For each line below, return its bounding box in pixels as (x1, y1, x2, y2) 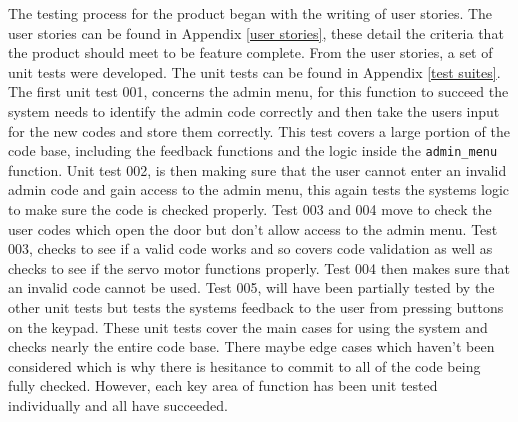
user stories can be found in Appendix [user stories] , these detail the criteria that (8, 22, 504, 43)
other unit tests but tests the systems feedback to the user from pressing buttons (8, 296, 504, 317)
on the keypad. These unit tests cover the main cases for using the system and (8, 316, 488, 337)
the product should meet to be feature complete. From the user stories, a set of (8, 42, 493, 63)
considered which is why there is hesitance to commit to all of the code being (8, 355, 481, 376)
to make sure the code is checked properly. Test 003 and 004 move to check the (8, 199, 492, 219)
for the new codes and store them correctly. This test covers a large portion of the (8, 120, 510, 141)
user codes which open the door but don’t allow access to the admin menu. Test (8, 218, 498, 239)
